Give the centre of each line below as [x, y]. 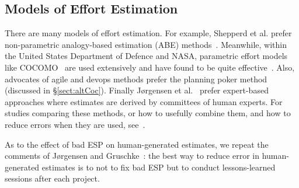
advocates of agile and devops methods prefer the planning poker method [136, 79]
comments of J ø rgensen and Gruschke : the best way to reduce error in [132, 156]
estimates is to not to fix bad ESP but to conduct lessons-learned [159, 167]
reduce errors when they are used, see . [75, 124]
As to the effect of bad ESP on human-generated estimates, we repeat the [137, 144]
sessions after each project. [52, 178]
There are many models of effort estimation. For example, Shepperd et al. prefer [148, 33]
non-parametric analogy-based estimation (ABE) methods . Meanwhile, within [146, 44]
